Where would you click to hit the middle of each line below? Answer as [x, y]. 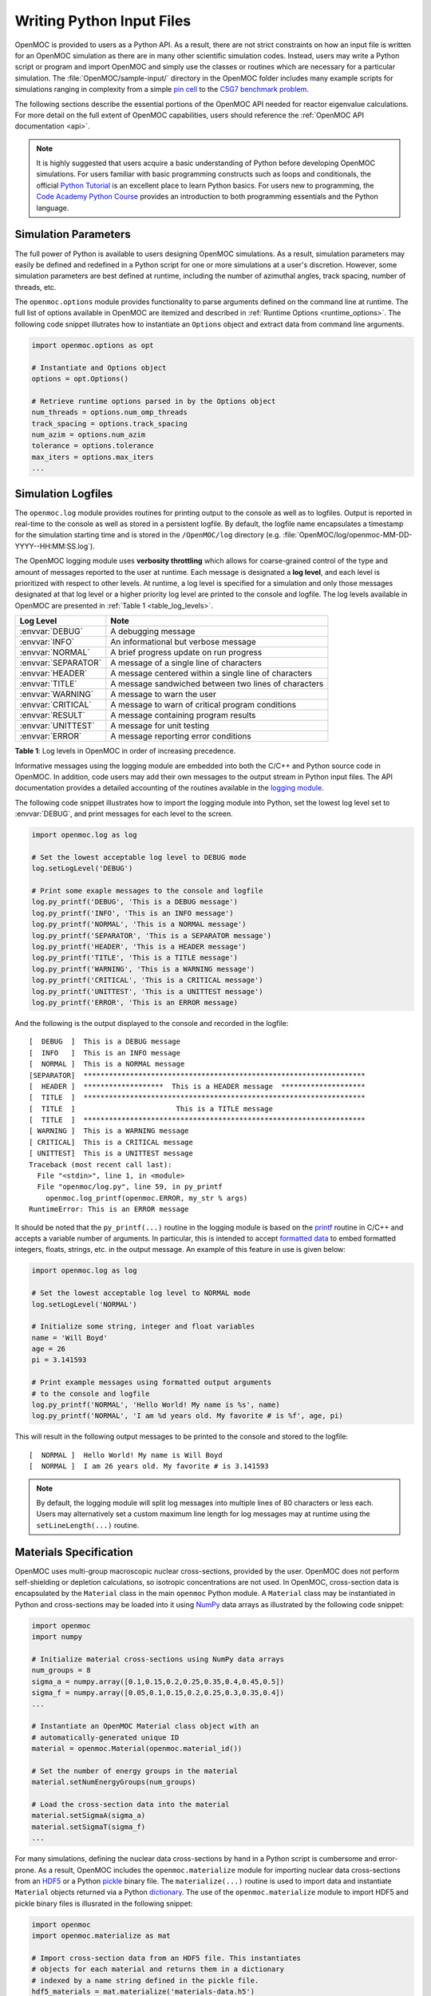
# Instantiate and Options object [99, 368]
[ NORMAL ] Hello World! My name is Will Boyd [126, 1455]
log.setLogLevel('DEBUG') [82, 869]
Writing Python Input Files [103, 21]
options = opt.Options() [80, 379]
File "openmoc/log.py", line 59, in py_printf [130, 1187]
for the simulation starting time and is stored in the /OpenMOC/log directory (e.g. [148, 535]
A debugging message [153, 632]
